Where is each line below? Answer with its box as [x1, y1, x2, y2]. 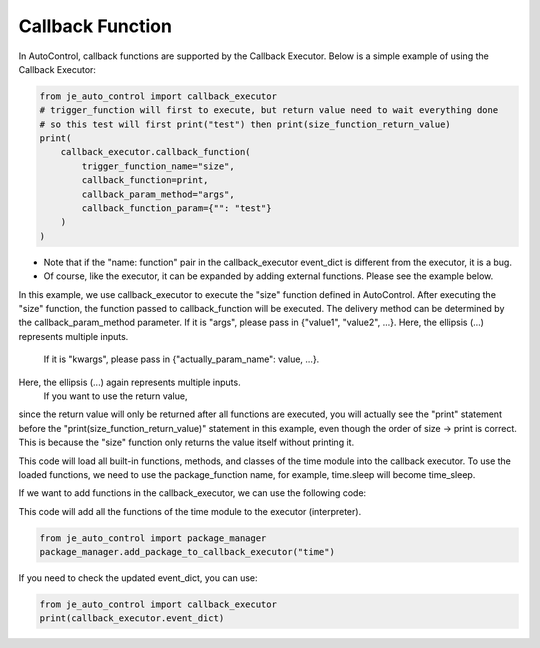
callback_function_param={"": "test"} [81, 203, 272, 214]
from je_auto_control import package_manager [39, 532, 267, 544]
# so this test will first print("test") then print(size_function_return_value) [39, 118, 452, 130]
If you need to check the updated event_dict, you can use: [18, 572, 259, 584]
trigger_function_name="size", [81, 160, 235, 172]
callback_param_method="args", [81, 188, 235, 200]
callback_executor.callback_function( [60, 146, 251, 158]
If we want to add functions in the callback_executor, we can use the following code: [18, 487, 367, 499]
